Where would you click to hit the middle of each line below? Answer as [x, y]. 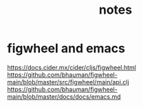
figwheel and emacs [66, 48]
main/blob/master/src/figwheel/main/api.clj [68, 82]
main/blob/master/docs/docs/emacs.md [64, 96]
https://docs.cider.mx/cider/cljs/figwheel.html [71, 67]
